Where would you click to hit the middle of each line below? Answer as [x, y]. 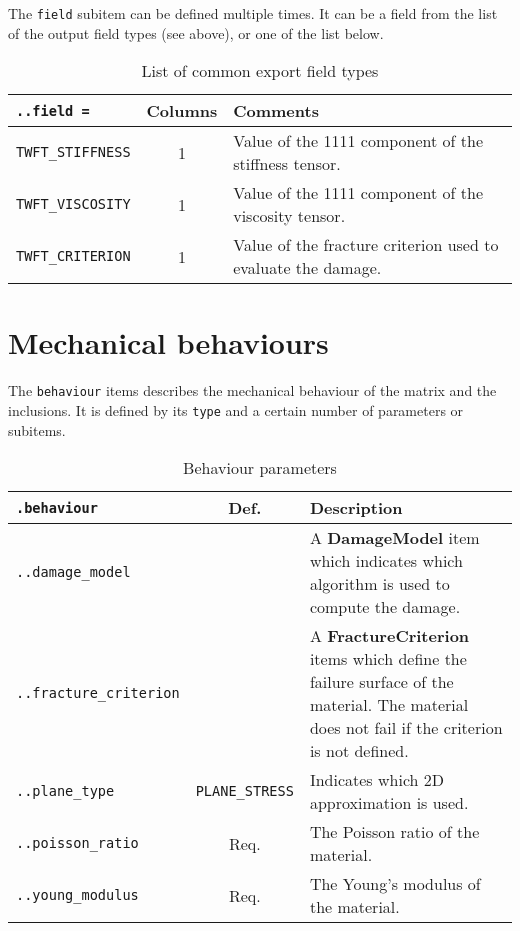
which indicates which [386, 561]
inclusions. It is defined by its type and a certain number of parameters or [236, 410]
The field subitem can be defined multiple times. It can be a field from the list [253, 13]
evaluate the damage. [307, 268]
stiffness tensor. [287, 164]
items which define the [388, 659]
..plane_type [65, 791]
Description [356, 508]
